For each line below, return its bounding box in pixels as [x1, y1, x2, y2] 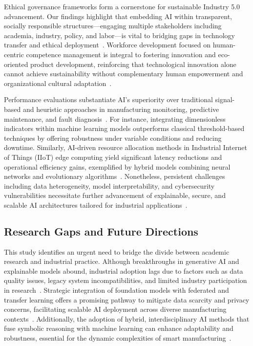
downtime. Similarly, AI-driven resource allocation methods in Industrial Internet [4, 142, 247, 152]
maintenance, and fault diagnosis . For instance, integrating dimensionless [4, 113, 226, 124]
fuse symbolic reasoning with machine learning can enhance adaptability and [4, 323, 233, 333]
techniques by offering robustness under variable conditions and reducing [4, 132, 222, 143]
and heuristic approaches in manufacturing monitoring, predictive [22, 104, 219, 114]
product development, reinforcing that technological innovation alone [30, 59, 236, 69]
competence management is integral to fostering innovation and [26, 49, 216, 59]
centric [4, 49, 24, 59]
